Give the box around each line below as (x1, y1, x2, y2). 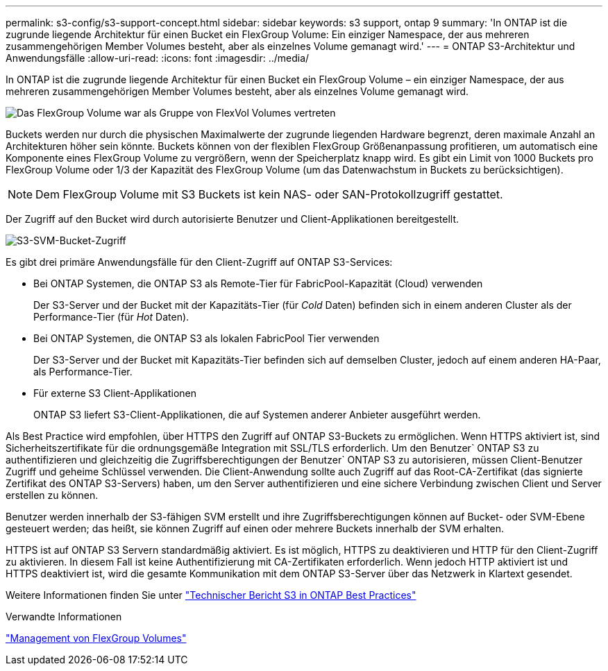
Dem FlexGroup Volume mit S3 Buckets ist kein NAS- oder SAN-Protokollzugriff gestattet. (35, 187, 503, 201)
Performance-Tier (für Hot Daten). (33, 311, 189, 323)
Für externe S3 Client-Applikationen (33, 387, 196, 399)
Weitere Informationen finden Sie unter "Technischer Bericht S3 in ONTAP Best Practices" (6, 589, 416, 601)
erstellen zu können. (6, 489, 99, 501)
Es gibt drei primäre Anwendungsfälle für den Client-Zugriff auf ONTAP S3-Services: (6, 256, 393, 268)
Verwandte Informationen (6, 611, 122, 622)
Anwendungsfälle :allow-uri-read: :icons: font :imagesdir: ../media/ (6, 52, 310, 64)
